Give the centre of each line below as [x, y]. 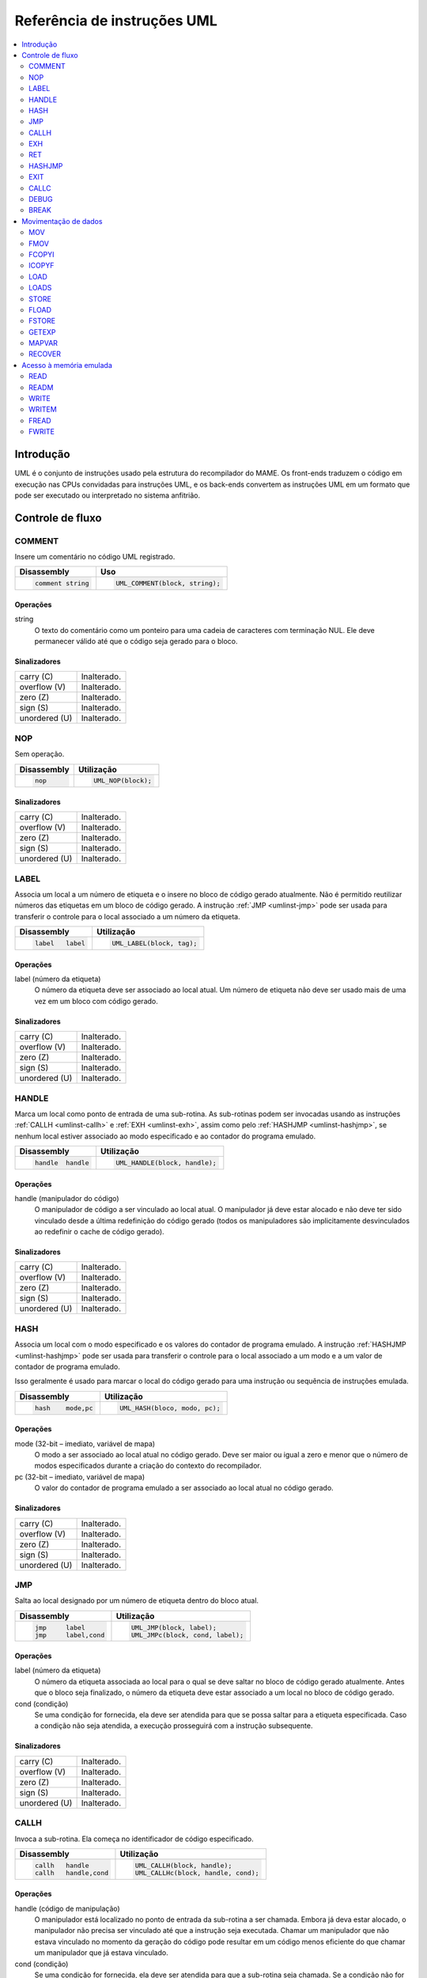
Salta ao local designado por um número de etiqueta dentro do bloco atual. [137, 1601]
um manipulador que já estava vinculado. [102, 1953]
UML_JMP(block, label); [174, 1627]
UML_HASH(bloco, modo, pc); [170, 1408]
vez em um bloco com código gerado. [96, 1001]
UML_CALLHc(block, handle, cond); [197, 1872]
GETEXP [42, 332]
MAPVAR [43, 343]
